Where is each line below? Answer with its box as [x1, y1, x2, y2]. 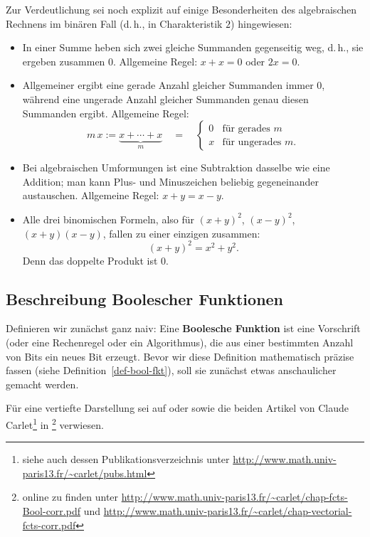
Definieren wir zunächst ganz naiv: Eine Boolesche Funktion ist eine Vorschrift [6, 321, 361, 336]
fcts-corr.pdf [22, 517, 76, 532]
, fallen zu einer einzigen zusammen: [102, 225, 260, 240]
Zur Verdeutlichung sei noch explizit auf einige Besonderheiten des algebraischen [6, 2, 356, 16]
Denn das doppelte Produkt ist [22, 252, 158, 267]
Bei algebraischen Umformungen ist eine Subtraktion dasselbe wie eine [22, 160, 330, 175]
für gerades [222, 123, 270, 134]
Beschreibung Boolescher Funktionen [6, 287, 284, 309]
